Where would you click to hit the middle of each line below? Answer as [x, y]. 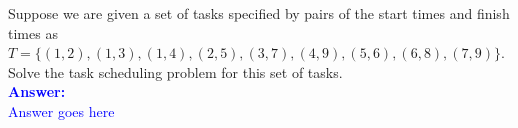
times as [33, 32]
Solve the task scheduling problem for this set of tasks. [175, 71]
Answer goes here [61, 110]
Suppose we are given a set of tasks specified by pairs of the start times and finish [259, 13]
